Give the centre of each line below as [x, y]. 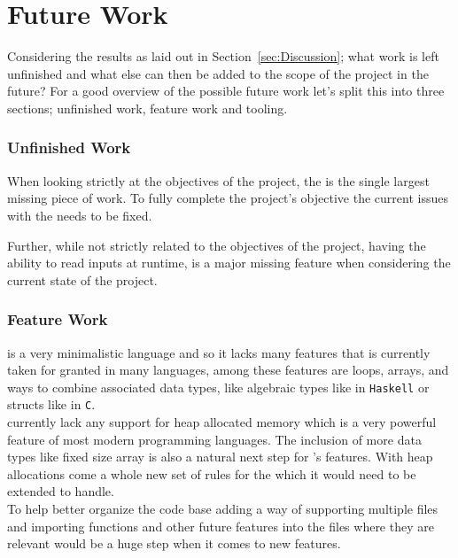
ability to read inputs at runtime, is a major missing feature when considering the [229, 263]
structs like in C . [51, 404]
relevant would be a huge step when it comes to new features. [174, 543]
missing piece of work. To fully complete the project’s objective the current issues [228, 198]
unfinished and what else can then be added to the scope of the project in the [218, 73]
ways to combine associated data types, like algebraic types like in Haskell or [218, 387]
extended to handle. [61, 491]
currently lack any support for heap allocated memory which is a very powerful [222, 422]
